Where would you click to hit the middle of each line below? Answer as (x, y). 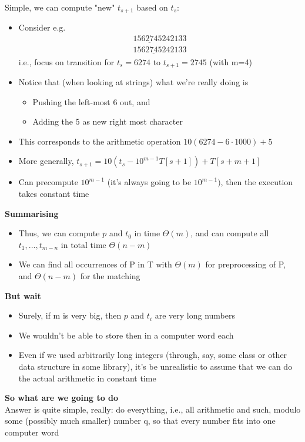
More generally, (46, 161)
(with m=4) (231, 61)
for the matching (110, 275)
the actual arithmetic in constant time (87, 378)
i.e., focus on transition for (66, 61)
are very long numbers (195, 315)
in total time (83, 244)
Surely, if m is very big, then (70, 315)
